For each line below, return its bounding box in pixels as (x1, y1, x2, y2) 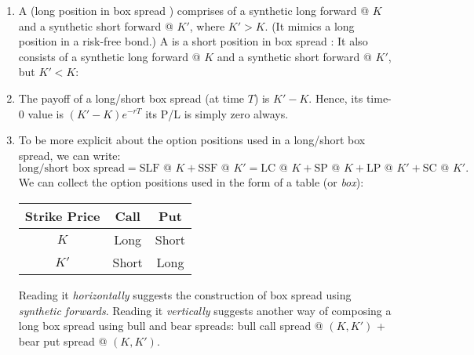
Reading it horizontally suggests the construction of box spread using (18, 286, 352, 302)
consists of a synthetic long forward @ (18, 48, 201, 64)
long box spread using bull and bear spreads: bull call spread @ (18, 317, 323, 334)
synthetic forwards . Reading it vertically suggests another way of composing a (18, 302, 392, 318)
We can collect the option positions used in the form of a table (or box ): (18, 174, 364, 190)
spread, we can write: (18, 147, 121, 163)
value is (27, 105, 64, 121)
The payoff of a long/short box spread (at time (18, 89, 245, 106)
